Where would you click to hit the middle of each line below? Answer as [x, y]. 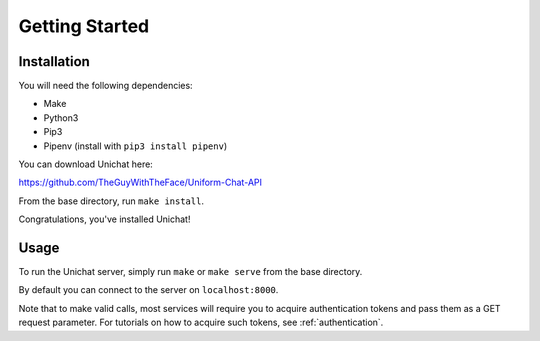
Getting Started [84, 26]
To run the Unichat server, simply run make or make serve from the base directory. [190, 272]
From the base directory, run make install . [111, 201]
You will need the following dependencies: [106, 86]
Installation [54, 61]
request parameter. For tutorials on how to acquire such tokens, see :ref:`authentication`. [201, 322]
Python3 [61, 117]
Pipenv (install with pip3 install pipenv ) [135, 146]
